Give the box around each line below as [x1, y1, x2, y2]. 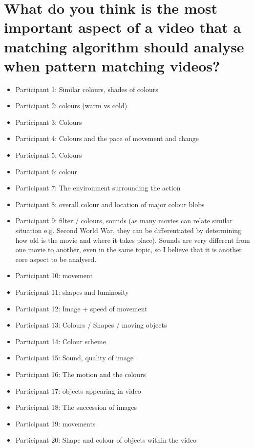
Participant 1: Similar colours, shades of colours [15, 84, 158, 94]
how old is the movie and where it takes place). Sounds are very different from [15, 235, 250, 245]
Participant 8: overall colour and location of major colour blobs [15, 199, 205, 209]
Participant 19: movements [15, 418, 96, 428]
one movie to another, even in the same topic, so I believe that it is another [15, 244, 242, 255]
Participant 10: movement [15, 270, 93, 281]
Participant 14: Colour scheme [15, 336, 106, 346]
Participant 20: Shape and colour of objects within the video [15, 435, 197, 445]
